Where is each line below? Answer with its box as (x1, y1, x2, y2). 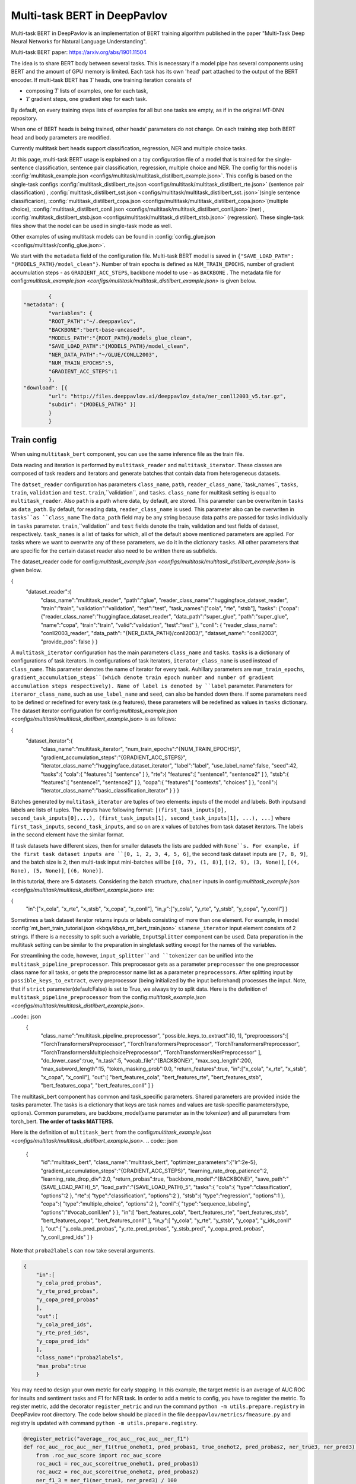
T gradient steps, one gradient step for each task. (26, 96, 148, 103)
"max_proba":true (36, 1362, 87, 1369)
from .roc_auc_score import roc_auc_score (36, 1452, 161, 1458)
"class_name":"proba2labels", (36, 1354, 124, 1361)
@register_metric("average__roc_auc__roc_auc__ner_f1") (23, 1435, 190, 1442)
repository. (11, 115, 38, 122)
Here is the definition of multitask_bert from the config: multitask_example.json (11, 1128, 212, 1136)
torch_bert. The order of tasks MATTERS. (11, 1118, 114, 1125)
